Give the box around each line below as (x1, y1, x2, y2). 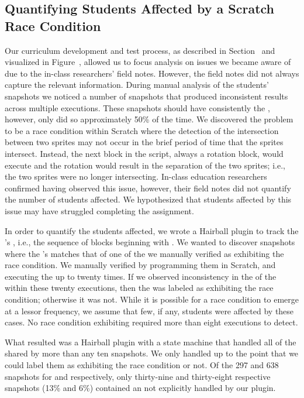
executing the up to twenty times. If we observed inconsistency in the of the (5, 270, 277, 282)
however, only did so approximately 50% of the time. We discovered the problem (5, 113, 293, 125)
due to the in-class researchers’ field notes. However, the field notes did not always (5, 67, 299, 79)
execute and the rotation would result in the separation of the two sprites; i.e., (5, 159, 285, 171)
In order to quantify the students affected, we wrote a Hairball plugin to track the (5, 224, 299, 236)
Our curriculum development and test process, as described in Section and (5, 44, 275, 56)
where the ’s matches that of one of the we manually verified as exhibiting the (5, 247, 284, 259)
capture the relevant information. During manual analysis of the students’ (5, 78, 269, 91)
